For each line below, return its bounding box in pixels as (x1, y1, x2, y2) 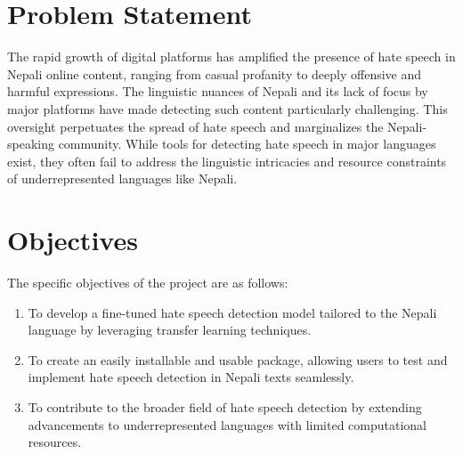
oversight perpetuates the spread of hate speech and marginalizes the (7, 117, 384, 135)
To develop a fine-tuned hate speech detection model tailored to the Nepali (28, 303, 437, 321)
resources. (28, 433, 82, 451)
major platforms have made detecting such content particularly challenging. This (7, 99, 448, 118)
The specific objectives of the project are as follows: (7, 273, 288, 291)
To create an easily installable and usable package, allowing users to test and (28, 350, 448, 369)
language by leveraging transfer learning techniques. (28, 320, 312, 339)
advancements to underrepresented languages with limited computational (28, 415, 426, 434)
